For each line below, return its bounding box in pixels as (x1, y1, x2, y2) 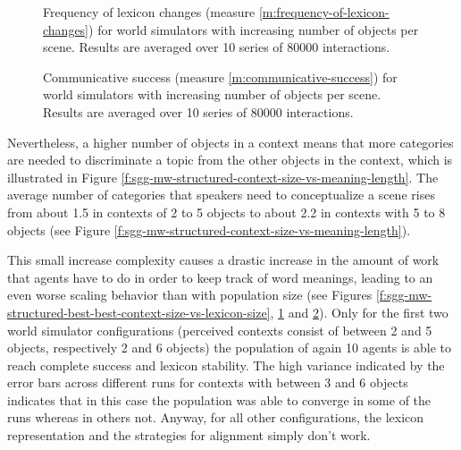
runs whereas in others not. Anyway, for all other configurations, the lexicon (7, 408, 424, 427)
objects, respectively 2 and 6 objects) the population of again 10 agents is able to (7, 338, 452, 357)
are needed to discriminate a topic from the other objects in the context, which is (7, 150, 453, 169)
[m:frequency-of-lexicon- (258, 3, 390, 21)
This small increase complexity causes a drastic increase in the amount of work (7, 250, 440, 269)
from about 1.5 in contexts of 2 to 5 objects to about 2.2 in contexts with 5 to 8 (7, 202, 446, 221)
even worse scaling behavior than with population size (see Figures (7, 285, 373, 304)
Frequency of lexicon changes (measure (43, 3, 256, 21)
